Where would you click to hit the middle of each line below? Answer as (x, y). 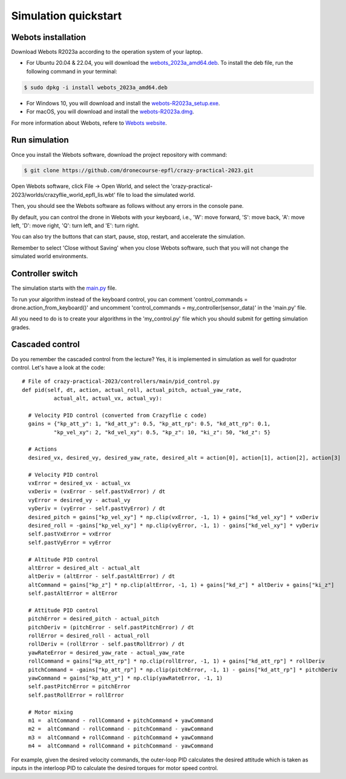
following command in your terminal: (72, 71)
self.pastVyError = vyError (70, 542)
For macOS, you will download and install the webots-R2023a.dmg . (110, 111)
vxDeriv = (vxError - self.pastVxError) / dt (97, 492)
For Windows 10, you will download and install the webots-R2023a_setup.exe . (123, 103)
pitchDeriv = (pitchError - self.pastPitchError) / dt (111, 627)
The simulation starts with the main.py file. (64, 288)
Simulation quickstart (67, 16)
